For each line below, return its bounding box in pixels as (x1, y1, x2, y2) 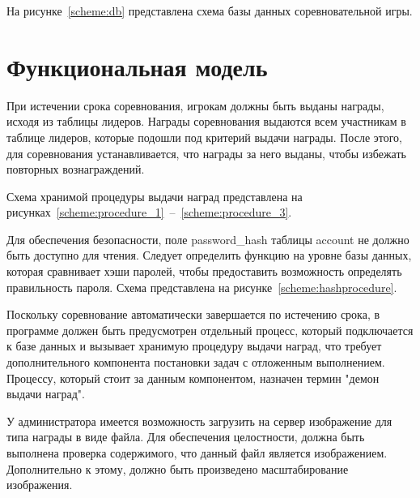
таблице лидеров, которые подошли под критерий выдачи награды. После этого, (6, 128, 403, 145)
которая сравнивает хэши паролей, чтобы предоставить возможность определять (6, 263, 402, 280)
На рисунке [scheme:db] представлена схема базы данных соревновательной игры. (6, 2, 413, 19)
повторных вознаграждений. (6, 161, 145, 178)
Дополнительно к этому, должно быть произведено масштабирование (6, 460, 349, 477)
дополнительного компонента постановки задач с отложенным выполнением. (6, 354, 385, 371)
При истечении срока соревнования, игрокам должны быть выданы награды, (6, 97, 384, 114)
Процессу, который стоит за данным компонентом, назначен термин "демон (6, 369, 380, 386)
